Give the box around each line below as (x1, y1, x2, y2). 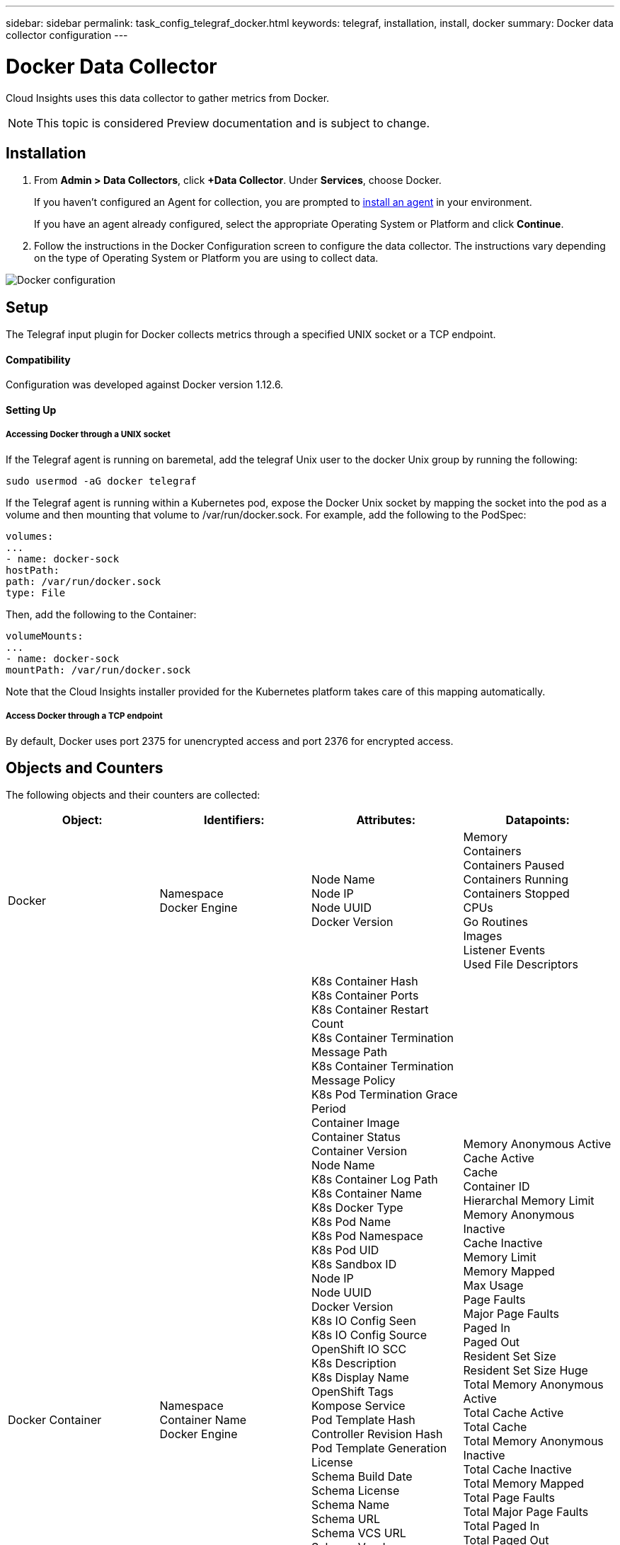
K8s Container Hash (311, 974, 418, 989)
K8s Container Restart (311, 1002, 429, 1017)
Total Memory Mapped (463, 1476, 585, 1491)
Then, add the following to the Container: (6, 608, 197, 620)
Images (463, 929, 503, 944)
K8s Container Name (311, 1186, 423, 1201)
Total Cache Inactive (463, 1462, 572, 1477)
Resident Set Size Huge (463, 1363, 588, 1378)
